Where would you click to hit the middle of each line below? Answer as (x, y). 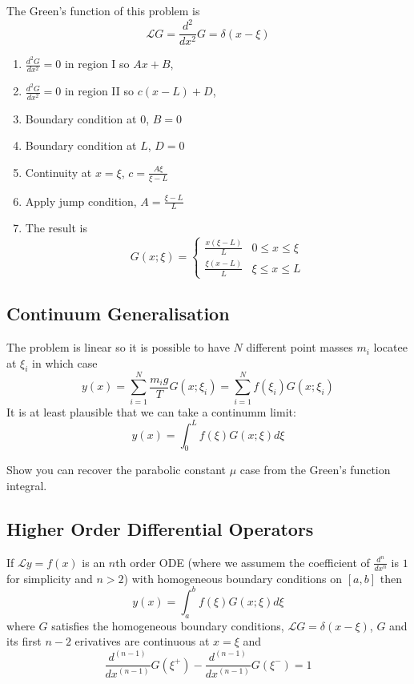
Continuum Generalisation (118, 314)
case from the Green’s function (315, 470)
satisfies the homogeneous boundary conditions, (168, 625)
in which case (65, 362)
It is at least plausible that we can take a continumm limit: (151, 411)
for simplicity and (50, 578)
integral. (27, 486)
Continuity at (58, 172)
